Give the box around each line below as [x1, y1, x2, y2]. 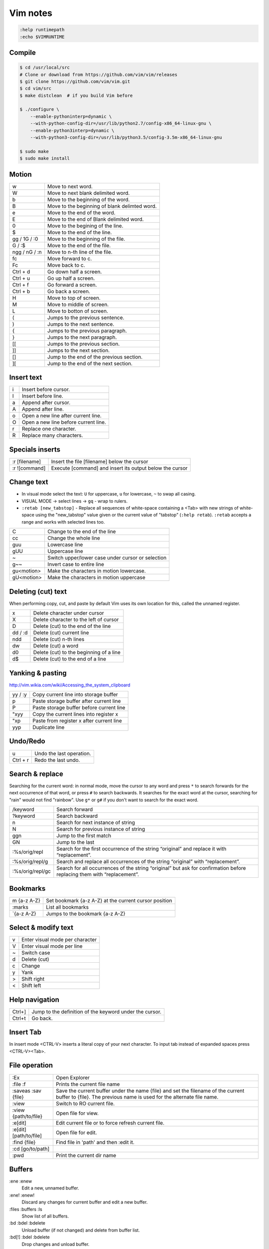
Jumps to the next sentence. [47, 320, 115, 327]
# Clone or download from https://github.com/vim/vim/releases [19, 71, 178, 77]
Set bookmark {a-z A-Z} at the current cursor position [45, 897, 172, 904]
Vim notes [9, 7, 52, 18]
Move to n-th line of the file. [47, 248, 113, 255]
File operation [9, 1061, 53, 1070]
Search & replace [9, 769, 63, 778]
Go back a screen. [47, 288, 91, 295]
